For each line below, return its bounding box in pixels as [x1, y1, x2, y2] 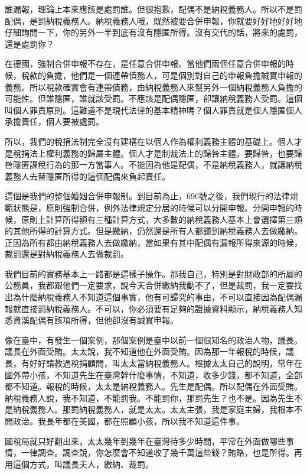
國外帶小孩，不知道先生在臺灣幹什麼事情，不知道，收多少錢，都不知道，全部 [5, 368, 302, 381]
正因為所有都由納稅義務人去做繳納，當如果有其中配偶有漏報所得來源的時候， [5, 236, 302, 248]
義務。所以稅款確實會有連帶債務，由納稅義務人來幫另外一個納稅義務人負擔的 [5, 80, 302, 93]
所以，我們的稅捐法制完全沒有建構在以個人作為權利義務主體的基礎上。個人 [5, 135, 294, 147]
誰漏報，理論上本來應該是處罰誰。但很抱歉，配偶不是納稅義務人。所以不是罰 [5, 3, 302, 15]
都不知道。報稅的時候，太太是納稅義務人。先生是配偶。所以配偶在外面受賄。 [5, 380, 302, 392]
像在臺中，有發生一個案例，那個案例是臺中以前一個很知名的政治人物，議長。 [5, 333, 302, 346]
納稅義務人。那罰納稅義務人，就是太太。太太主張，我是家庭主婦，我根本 [12, 403, 294, 415]
